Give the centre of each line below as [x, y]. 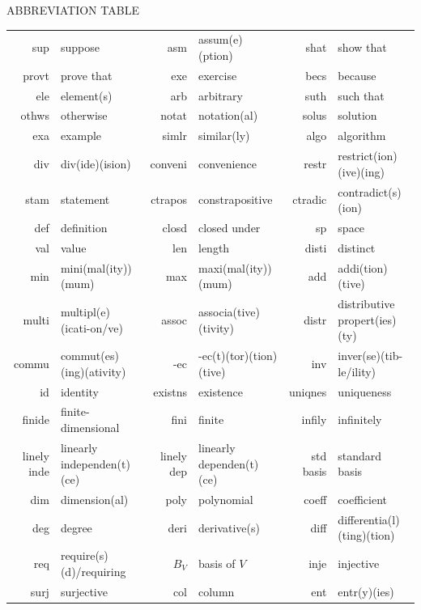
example [81, 136]
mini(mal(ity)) [96, 267]
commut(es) [89, 356]
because [357, 75]
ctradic [310, 199]
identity [79, 391]
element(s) [86, 95]
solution [357, 115]
